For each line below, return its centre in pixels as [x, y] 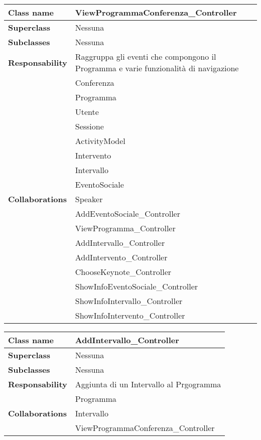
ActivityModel [100, 141]
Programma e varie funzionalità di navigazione [157, 68]
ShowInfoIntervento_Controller [130, 315]
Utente [87, 112]
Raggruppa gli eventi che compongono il [146, 56]
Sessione [89, 126]
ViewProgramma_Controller [125, 228]
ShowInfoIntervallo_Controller [129, 301]
